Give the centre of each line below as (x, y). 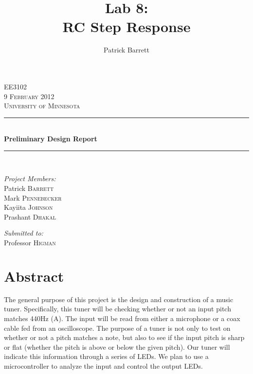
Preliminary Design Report (51, 139)
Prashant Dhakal (30, 216)
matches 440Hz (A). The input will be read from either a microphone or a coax (122, 318)
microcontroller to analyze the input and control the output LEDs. (103, 365)
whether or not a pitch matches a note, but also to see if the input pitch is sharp (124, 337)
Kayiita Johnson (28, 207)
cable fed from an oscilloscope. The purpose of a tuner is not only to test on (117, 328)
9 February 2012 (29, 96)
